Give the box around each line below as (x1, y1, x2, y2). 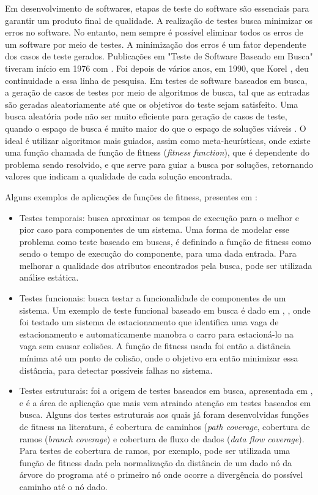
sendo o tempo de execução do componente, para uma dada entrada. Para (19, 247, 297, 260)
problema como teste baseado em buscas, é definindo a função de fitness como (19, 235, 311, 247)
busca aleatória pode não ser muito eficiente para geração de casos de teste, (5, 110, 287, 123)
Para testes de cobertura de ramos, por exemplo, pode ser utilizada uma (19, 444, 290, 457)
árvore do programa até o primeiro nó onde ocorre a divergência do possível (19, 468, 303, 481)
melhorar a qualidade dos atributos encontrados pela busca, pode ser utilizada (19, 259, 312, 271)
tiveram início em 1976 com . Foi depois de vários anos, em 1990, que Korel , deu (5, 61, 309, 74)
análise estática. (19, 271, 79, 284)
